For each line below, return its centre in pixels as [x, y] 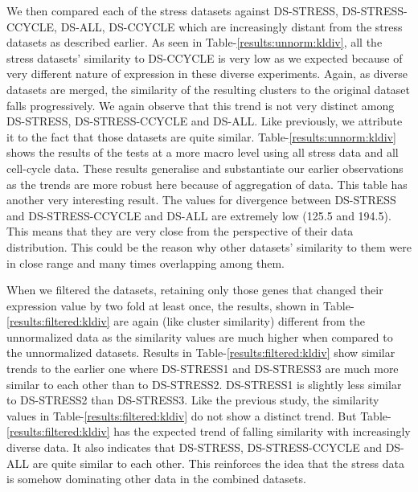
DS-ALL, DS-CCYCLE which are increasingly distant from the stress [232, 26]
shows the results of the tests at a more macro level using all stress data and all [203, 152]
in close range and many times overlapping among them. [145, 262]
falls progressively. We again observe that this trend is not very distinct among [201, 105]
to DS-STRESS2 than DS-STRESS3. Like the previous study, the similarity [193, 400]
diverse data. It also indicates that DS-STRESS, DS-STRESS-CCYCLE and [194, 447]
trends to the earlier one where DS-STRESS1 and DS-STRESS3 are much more [203, 369]
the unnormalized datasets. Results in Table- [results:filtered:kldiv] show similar [201, 353]
